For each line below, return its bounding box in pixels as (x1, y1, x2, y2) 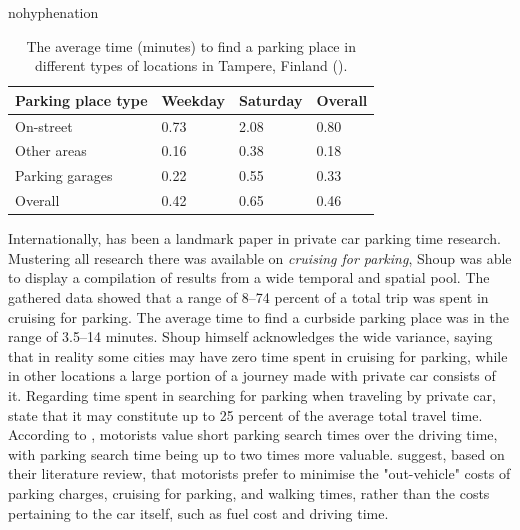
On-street (15, 115, 73, 136)
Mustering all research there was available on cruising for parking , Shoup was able (8, 247, 512, 268)
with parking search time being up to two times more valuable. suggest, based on (8, 443, 505, 464)
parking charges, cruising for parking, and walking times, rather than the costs (8, 482, 490, 503)
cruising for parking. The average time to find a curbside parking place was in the (8, 306, 509, 327)
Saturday (238, 89, 303, 110)
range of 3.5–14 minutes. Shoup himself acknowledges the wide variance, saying (8, 326, 493, 347)
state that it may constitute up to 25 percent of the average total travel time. (8, 404, 483, 425)
